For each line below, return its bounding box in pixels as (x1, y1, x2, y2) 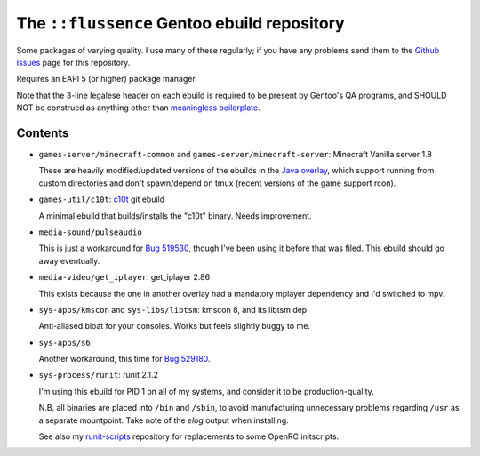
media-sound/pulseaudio (38, 227, 142, 237)
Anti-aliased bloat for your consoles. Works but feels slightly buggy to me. (38, 321, 311, 332)
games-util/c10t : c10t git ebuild (38, 194, 165, 204)
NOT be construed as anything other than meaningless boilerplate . (16, 102, 261, 113)
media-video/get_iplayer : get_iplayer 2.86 (38, 272, 211, 283)
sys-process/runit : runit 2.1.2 (38, 370, 159, 380)
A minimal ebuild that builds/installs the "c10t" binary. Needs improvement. (38, 210, 312, 221)
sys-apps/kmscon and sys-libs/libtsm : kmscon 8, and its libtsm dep (38, 304, 308, 315)
